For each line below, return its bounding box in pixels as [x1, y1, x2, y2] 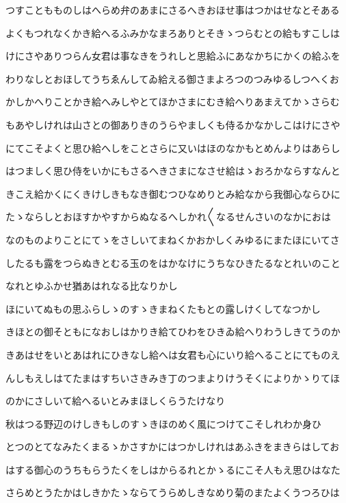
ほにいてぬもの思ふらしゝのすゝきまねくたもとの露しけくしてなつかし [5, 301, 321, 315]
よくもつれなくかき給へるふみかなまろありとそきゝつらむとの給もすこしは [5, 25, 340, 40]
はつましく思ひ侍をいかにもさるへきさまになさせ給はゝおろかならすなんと [5, 164, 341, 178]
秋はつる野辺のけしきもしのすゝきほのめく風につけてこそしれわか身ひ [5, 416, 321, 430]
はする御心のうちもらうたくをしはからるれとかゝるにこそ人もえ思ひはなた [5, 462, 341, 476]
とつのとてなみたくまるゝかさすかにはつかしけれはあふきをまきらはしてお [5, 439, 340, 454]
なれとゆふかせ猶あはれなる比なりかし [5, 279, 178, 293]
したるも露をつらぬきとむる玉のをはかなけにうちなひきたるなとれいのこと [5, 255, 341, 270]
